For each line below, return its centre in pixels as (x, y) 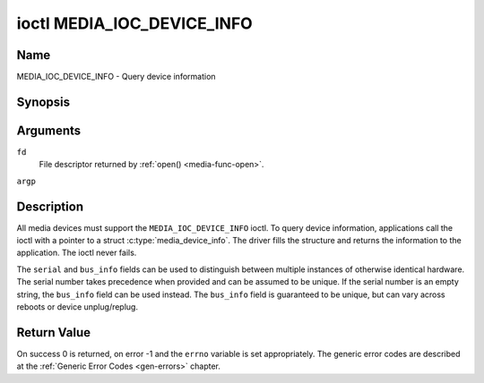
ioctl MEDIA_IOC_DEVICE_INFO (134, 23)
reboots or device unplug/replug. (78, 307)
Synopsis (43, 102)
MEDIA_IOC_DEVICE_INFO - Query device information (116, 77)
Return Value (54, 332)
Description (50, 206)
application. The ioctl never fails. (77, 253)
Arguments (49, 130)
